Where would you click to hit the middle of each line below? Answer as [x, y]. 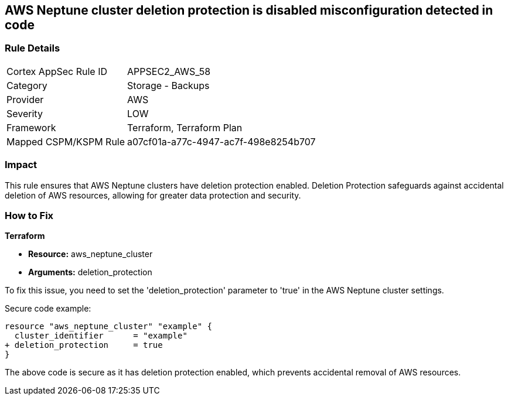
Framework [31, 127]
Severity [25, 113]
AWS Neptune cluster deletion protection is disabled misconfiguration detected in [249, 10]
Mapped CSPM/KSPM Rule [66, 141]
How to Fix [29, 215]
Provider [25, 99]
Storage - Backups [168, 85]
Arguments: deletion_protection [90, 272]
